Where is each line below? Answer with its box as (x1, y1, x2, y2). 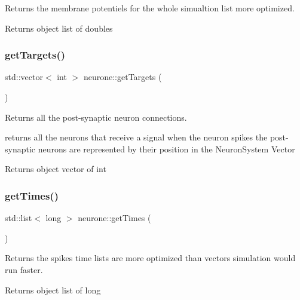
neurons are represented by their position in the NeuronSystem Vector (38, 142, 295, 155)
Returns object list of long (5, 283, 101, 296)
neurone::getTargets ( (83, 71, 162, 83)
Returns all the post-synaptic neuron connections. (5, 111, 187, 123)
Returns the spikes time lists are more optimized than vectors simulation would (5, 252, 296, 264)
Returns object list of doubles (5, 22, 113, 34)
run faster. (5, 263, 43, 275)
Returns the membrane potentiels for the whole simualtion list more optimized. (5, 2, 295, 14)
